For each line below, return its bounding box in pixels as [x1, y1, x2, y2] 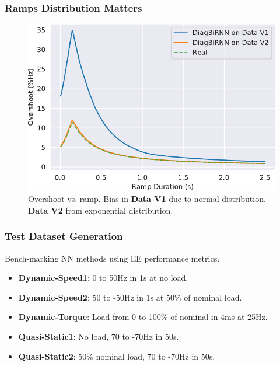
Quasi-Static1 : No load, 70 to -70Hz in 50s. [18, 330, 179, 343]
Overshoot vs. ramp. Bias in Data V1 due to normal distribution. [28, 193, 266, 205]
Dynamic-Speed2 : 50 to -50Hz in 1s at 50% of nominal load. [18, 291, 242, 303]
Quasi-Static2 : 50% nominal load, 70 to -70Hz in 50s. [18, 350, 215, 362]
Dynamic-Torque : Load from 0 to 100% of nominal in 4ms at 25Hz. [18, 311, 268, 323]
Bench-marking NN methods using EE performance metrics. [5, 252, 220, 264]
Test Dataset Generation [5, 229, 123, 243]
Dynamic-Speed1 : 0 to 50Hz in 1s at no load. [18, 271, 188, 284]
